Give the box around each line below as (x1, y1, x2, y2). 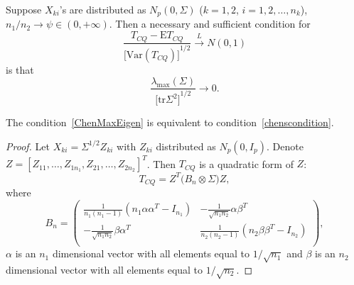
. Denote (266, 138, 304, 153)
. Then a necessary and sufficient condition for (109, 16, 311, 31)
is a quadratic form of (199, 156, 294, 171)
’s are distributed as (59, 2, 146, 16)
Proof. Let (6, 138, 50, 153)
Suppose (6, 2, 42, 16)
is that (6, 62, 34, 77)
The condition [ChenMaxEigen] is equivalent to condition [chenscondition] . (6, 115, 334, 130)
